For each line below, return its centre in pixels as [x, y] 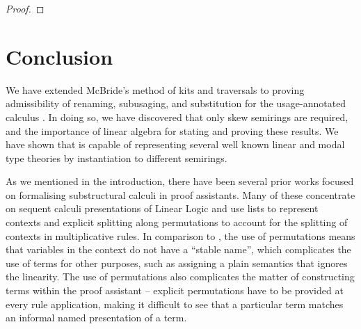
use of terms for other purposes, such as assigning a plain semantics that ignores [177, 263]
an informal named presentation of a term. [96, 318]
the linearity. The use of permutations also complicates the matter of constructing [180, 276]
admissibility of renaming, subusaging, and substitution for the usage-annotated [176, 103]
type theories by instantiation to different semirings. [117, 158]
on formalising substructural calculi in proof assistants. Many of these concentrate [180, 194]
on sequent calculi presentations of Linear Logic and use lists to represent [162, 208]
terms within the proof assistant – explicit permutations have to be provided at [175, 290]
